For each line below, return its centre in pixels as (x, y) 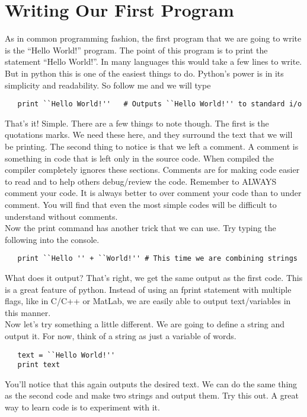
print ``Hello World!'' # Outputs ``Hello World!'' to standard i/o (160, 104)
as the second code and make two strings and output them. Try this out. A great (152, 395)
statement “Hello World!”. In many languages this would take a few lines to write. (153, 61)
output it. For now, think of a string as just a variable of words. (121, 335)
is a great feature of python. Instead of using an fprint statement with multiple (148, 289)
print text (39, 365)
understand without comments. (61, 216)
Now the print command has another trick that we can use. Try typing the (140, 228)
